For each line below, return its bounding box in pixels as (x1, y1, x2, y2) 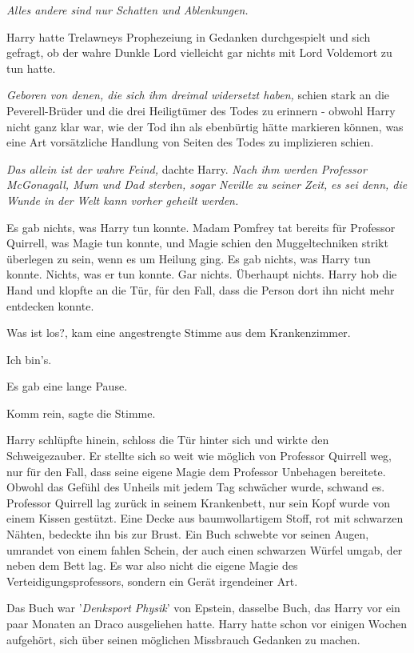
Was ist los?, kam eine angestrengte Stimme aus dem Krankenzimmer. (6, 324, 351, 341)
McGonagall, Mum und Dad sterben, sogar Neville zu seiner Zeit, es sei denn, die (6, 176, 408, 193)
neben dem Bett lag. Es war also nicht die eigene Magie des (6, 557, 298, 574)
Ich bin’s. (6, 351, 52, 367)
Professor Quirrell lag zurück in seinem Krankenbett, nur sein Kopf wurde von (6, 494, 390, 511)
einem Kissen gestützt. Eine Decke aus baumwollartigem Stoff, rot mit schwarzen (6, 510, 404, 527)
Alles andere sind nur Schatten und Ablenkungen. (6, 2, 249, 18)
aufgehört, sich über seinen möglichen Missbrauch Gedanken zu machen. (6, 631, 360, 647)
